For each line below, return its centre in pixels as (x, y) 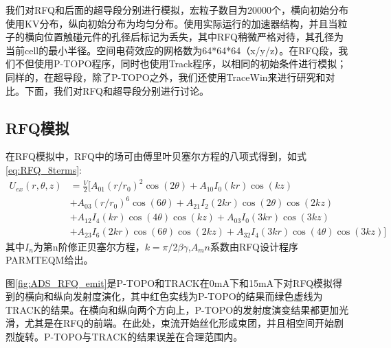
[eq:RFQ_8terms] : (44, 169)
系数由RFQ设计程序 (254, 246)
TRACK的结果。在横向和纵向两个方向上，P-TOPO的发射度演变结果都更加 (172, 309)
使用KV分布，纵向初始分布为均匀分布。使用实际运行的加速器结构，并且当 (172, 23)
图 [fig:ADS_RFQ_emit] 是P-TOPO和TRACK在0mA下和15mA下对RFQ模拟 (169, 282)
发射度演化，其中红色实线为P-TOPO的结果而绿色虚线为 (198, 296)
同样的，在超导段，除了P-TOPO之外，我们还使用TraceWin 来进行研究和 (166, 77)
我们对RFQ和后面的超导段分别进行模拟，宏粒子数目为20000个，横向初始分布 (177, 10)
